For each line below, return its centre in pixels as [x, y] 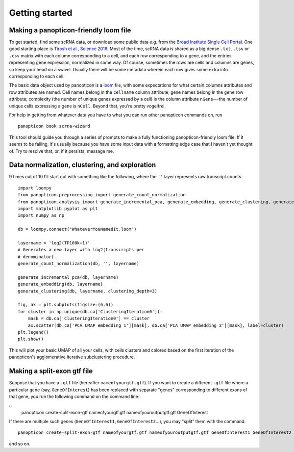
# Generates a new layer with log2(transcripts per [81, 250]
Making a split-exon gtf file [51, 371]
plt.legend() [33, 332]
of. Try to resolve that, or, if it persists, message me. [61, 151]
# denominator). [37, 257]
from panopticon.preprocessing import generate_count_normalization [102, 195]
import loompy [35, 188]
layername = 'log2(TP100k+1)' [54, 243]
